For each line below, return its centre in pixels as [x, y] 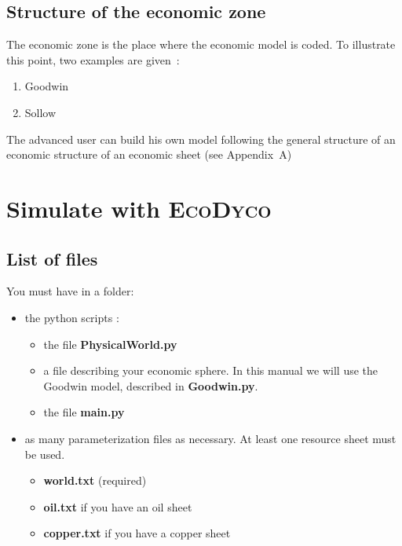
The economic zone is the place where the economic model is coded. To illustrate [201, 44]
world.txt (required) [95, 480]
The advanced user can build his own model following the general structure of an [201, 139]
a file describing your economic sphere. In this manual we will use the [211, 370]
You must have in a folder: [70, 291]
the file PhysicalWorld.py [110, 344]
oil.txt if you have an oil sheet [118, 506]
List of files [52, 258]
